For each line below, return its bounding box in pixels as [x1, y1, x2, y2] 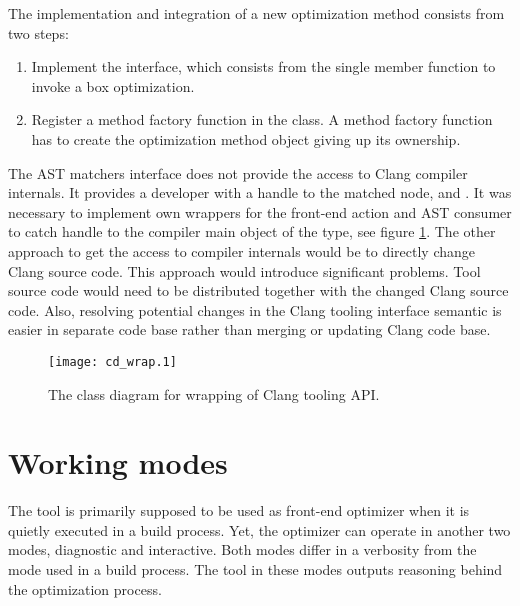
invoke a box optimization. [31, 75, 195, 96]
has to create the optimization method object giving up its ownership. [31, 128, 461, 149]
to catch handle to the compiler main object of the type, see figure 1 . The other [8, 221, 496, 242]
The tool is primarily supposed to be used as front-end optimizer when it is [8, 500, 470, 521]
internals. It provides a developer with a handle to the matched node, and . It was [8, 182, 512, 203]
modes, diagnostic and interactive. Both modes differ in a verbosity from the [8, 539, 477, 560]
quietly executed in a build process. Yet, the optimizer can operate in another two [8, 519, 511, 540]
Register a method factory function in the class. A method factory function [31, 109, 493, 130]
